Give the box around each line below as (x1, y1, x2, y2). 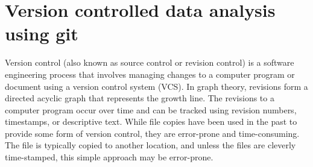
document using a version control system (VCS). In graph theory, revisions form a (5, 80, 308, 92)
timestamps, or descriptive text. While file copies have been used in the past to (5, 115, 297, 128)
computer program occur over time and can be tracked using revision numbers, (5, 103, 297, 116)
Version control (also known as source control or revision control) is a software (5, 56, 294, 69)
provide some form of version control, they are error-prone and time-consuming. (5, 127, 300, 139)
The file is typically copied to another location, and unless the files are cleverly (5, 139, 296, 151)
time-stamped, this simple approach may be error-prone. (5, 151, 213, 163)
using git (5, 21, 78, 46)
